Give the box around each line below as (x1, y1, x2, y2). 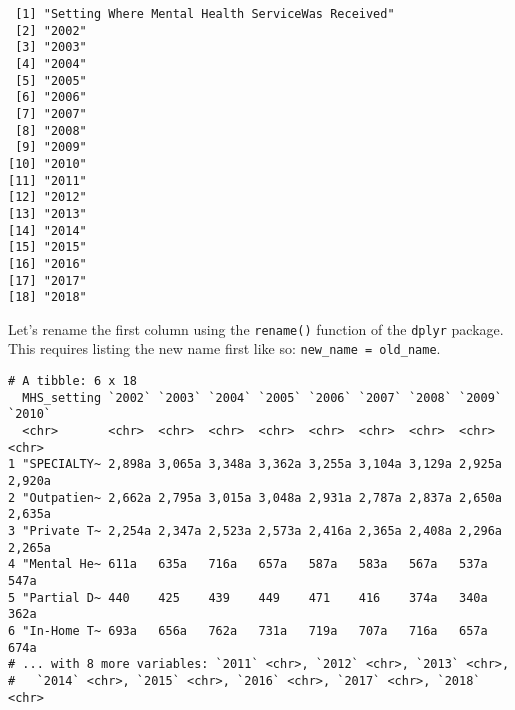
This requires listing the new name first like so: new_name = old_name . (8, 338, 441, 359)
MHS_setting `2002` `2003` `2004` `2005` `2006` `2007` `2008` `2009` (22, 390, 502, 405)
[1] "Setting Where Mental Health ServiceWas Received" (15, 7, 395, 21)
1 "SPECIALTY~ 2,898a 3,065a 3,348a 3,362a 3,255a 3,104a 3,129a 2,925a (8, 457, 502, 472)
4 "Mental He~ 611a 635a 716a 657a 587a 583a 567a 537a (8, 557, 488, 572)
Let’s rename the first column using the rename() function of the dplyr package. (8, 318, 504, 339)
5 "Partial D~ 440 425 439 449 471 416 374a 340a (8, 590, 488, 605)
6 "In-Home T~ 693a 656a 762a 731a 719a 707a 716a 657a (8, 623, 488, 638)
